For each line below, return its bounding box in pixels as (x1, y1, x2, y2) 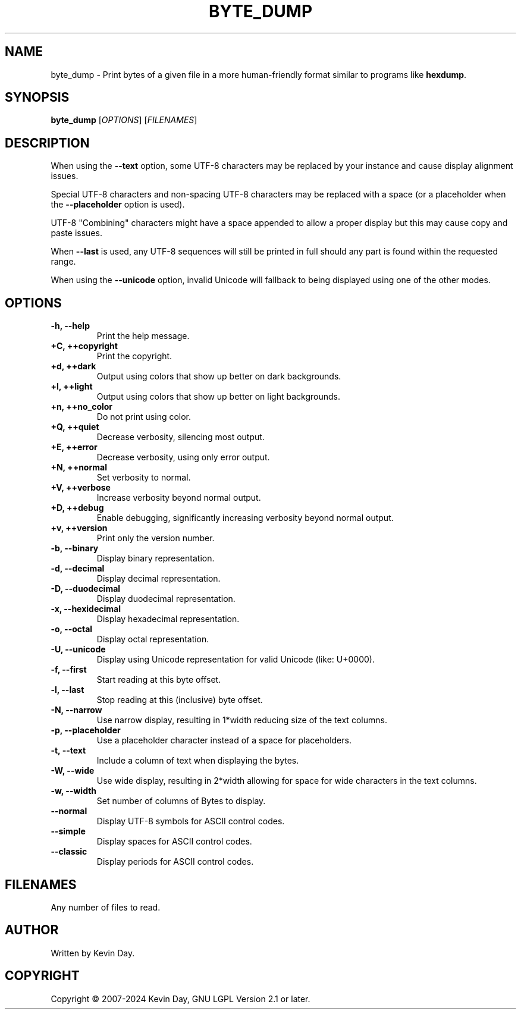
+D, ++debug (51, 503, 104, 513)
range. (51, 256, 76, 267)
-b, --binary (51, 543, 99, 554)
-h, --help (51, 321, 90, 331)
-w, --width (51, 786, 97, 796)
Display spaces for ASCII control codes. (96, 836, 252, 847)
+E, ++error (51, 442, 98, 453)
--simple (51, 826, 86, 837)
